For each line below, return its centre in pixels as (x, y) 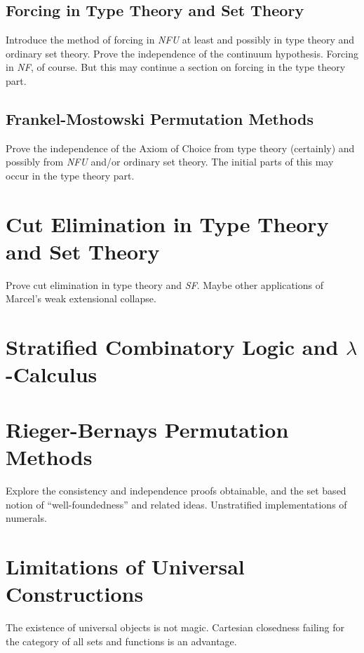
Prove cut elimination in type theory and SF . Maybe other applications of (165, 284)
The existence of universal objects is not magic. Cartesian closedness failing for (175, 627)
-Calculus (52, 374)
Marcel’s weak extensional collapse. (81, 298)
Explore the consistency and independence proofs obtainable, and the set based (176, 490)
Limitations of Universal (125, 566)
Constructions (75, 594)
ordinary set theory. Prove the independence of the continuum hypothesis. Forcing (182, 53)
